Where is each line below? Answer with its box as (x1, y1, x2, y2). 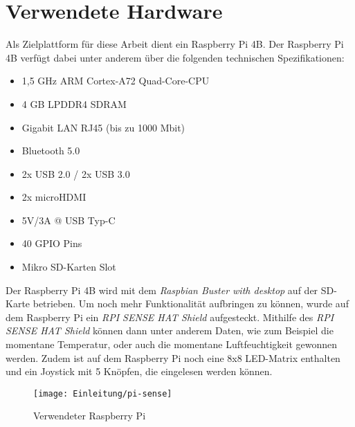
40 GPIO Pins (21, 236, 82, 251)
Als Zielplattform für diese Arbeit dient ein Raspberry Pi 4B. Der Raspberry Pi (6, 37, 344, 51)
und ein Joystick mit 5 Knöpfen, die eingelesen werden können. (6, 364, 273, 379)
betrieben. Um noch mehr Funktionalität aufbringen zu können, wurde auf (33, 296, 349, 311)
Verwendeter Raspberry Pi (33, 408, 146, 423)
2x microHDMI (21, 190, 87, 204)
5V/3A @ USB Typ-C (21, 212, 116, 227)
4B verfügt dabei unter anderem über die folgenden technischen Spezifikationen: (6, 50, 345, 64)
